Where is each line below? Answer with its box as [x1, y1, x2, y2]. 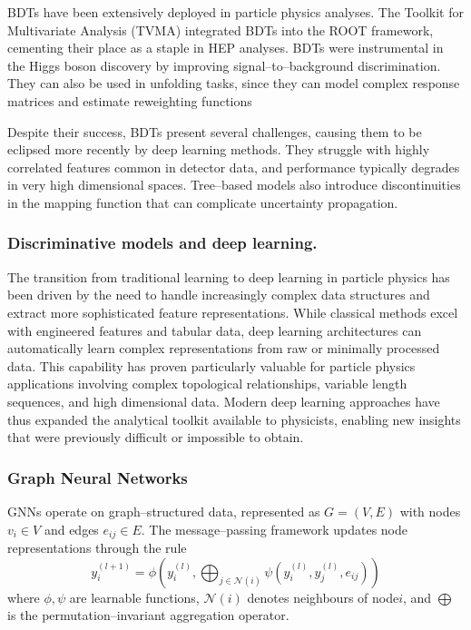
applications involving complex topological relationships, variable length [7, 374, 407, 393]
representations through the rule [7, 537, 187, 556]
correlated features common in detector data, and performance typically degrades [7, 157, 460, 176]
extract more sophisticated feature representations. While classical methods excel [7, 302, 458, 321]
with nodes [399, 501, 461, 520]
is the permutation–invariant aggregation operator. [7, 605, 289, 625]
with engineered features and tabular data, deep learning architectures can [7, 320, 422, 340]
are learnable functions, [69, 587, 200, 606]
